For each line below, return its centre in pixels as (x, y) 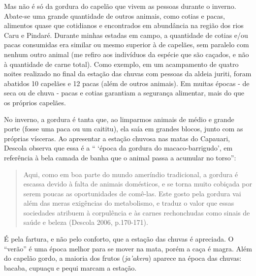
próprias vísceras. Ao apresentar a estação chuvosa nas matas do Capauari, (117, 138)
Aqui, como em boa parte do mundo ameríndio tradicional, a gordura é (131, 174)
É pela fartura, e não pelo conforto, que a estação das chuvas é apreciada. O (119, 239)
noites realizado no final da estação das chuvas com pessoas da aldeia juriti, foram (128, 74)
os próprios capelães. (35, 102)
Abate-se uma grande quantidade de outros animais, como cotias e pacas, (114, 15)
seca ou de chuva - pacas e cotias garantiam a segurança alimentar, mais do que (124, 93)
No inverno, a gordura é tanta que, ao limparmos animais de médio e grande (119, 119)
